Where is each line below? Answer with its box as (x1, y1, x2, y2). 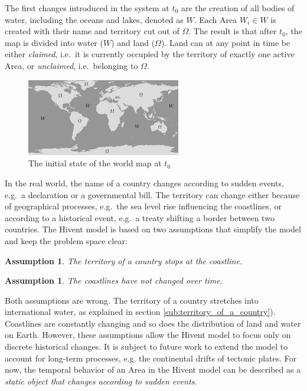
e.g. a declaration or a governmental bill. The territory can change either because (5, 188, 300, 201)
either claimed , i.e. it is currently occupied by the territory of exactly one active (5, 48, 295, 60)
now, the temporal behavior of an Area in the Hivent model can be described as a (5, 363, 301, 376)
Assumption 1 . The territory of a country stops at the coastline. (5, 254, 243, 267)
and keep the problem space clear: (5, 234, 128, 247)
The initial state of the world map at (28, 157, 162, 169)
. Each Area (194, 13, 237, 25)
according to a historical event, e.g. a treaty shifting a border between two (5, 211, 275, 224)
